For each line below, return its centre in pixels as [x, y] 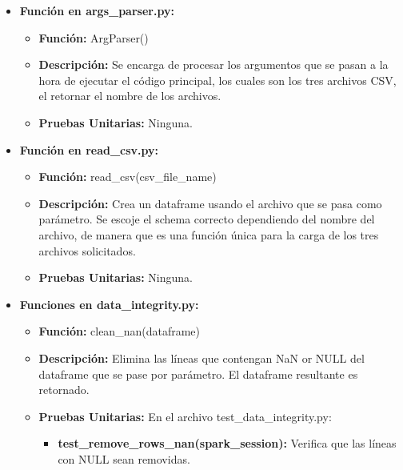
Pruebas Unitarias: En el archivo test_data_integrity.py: [185, 416]
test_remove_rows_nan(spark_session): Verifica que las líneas [227, 443]
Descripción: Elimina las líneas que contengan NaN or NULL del [201, 358]
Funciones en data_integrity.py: [109, 304]
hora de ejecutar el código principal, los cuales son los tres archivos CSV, [217, 80]
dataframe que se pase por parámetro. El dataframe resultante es [198, 374]
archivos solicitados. [87, 250]
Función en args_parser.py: [97, 10]
